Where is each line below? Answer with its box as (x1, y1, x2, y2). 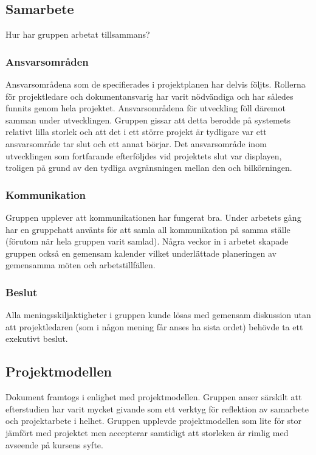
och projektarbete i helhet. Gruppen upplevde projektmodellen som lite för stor (5, 414, 302, 427)
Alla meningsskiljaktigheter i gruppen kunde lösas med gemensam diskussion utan (5, 308, 311, 321)
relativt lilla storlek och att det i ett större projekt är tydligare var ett (5, 125, 267, 138)
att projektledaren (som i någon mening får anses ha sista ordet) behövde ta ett (5, 320, 303, 333)
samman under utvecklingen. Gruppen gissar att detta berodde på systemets (5, 113, 290, 126)
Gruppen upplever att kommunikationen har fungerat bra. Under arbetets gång (5, 210, 301, 223)
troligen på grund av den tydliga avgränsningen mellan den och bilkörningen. (5, 161, 292, 174)
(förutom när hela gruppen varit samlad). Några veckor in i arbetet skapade (5, 235, 289, 248)
